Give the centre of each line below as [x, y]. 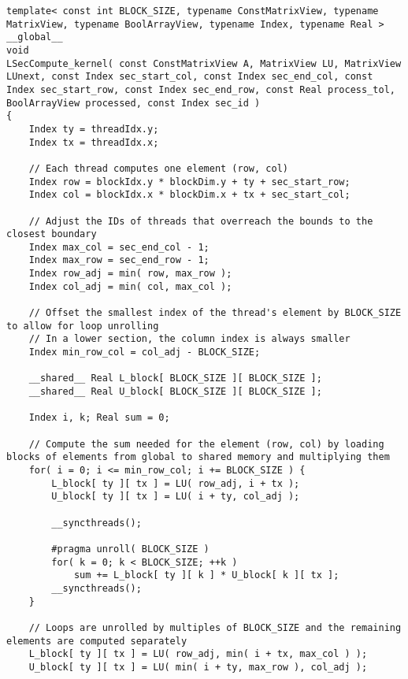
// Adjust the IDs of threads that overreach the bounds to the [201, 221]
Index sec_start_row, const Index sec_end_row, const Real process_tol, [201, 89]
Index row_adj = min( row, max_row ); [130, 274]
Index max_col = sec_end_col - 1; [119, 247]
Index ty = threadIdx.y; [94, 129]
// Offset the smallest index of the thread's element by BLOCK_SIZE [215, 313]
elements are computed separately [97, 641]
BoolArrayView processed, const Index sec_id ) [134, 103]
